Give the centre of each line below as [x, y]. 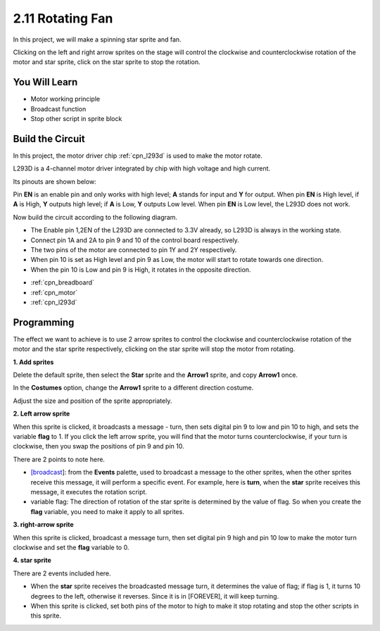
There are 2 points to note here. [59, 459]
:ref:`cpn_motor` [54, 292]
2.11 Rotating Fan [63, 18]
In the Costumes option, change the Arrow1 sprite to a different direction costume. [133, 388]
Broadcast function [58, 108]
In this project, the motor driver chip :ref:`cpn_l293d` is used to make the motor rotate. [138, 156]
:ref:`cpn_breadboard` [63, 282]
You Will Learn [45, 82]
